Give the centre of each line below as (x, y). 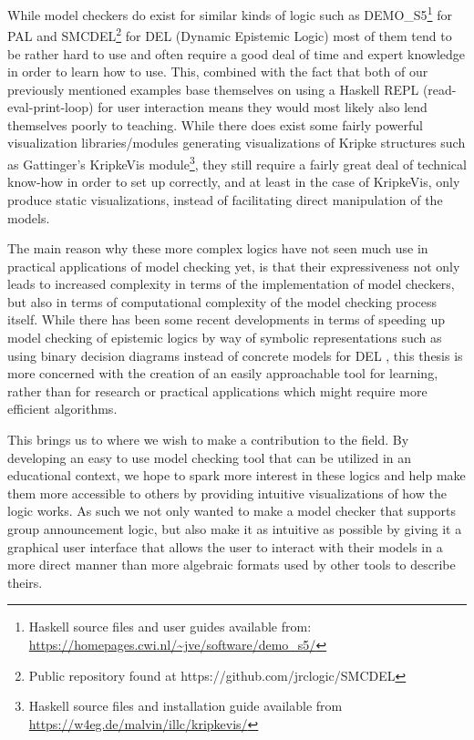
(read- (439, 89)
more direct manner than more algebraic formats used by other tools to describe (232, 565)
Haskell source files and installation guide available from (185, 706)
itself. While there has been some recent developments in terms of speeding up (227, 319)
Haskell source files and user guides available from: (170, 627)
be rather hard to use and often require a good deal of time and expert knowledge (236, 53)
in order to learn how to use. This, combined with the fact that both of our (218, 72)
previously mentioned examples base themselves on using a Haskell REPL (213, 89)
